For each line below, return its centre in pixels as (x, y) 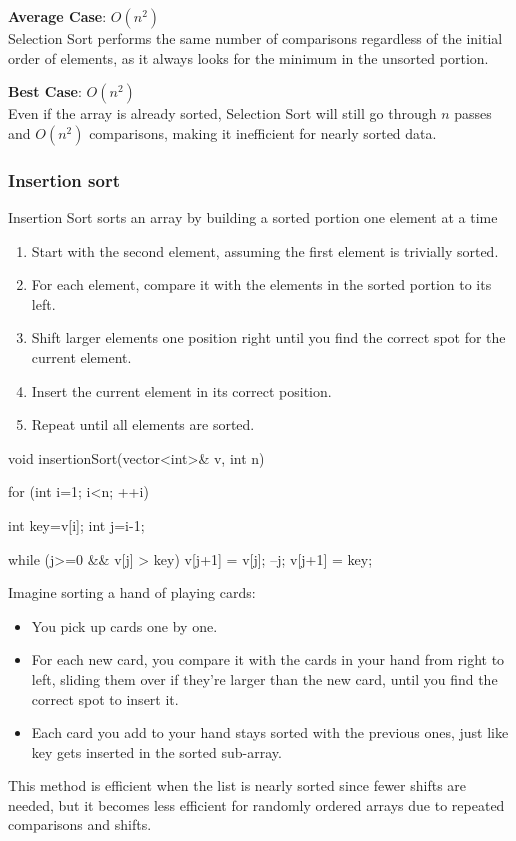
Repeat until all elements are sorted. (143, 424)
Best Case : (45, 91)
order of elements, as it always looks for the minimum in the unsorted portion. (248, 57)
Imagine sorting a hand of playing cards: (132, 592)
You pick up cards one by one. (124, 625)
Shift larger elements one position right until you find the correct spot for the (268, 337)
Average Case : (57, 16)
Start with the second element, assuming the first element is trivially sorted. (265, 250)
